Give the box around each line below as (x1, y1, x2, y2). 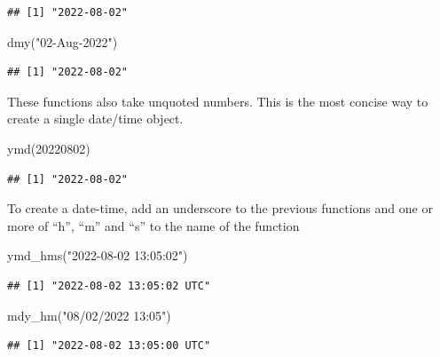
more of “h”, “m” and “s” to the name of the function (7, 216, 300, 234)
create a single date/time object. (7, 109, 184, 128)
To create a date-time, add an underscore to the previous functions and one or (7, 199, 433, 218)
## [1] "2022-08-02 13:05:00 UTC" (7, 339, 211, 353)
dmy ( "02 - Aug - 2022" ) (7, 32, 118, 51)
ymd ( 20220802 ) (7, 139, 90, 157)
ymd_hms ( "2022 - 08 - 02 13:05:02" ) (7, 246, 188, 265)
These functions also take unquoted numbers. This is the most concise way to (7, 91, 428, 110)
